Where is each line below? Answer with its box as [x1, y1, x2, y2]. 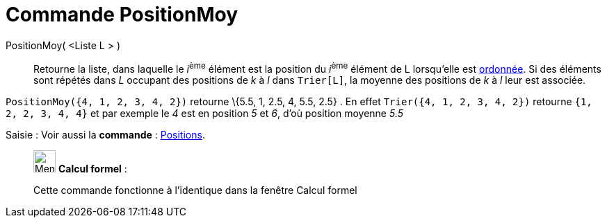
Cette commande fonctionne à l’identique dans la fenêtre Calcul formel [33, 184, 357, 197]
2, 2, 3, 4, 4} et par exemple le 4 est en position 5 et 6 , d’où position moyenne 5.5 [6, 107, 404, 120]
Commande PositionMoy [6, 3, 238, 26]
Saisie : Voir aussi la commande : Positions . [6, 129, 205, 141]
